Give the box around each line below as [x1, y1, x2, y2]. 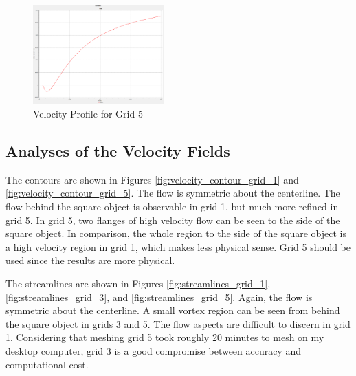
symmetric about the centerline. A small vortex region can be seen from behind [5, 303, 340, 318]
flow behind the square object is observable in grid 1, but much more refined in [5, 199, 339, 214]
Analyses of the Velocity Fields [5, 140, 230, 162]
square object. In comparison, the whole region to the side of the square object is [5, 226, 346, 241]
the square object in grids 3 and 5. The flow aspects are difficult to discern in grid [5, 316, 351, 331]
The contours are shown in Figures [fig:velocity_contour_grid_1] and [5, 172, 299, 186]
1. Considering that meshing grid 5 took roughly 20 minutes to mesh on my [5, 330, 324, 344]
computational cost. [5, 357, 89, 371]
